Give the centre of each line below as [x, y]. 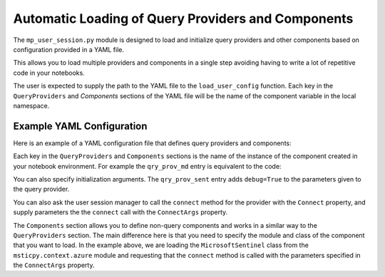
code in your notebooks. [49, 73]
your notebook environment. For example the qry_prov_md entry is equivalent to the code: [147, 166]
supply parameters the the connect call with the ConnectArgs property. [120, 212]
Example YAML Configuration [80, 126]
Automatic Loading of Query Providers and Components [183, 19]
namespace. [31, 105]
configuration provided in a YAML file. [69, 49]
